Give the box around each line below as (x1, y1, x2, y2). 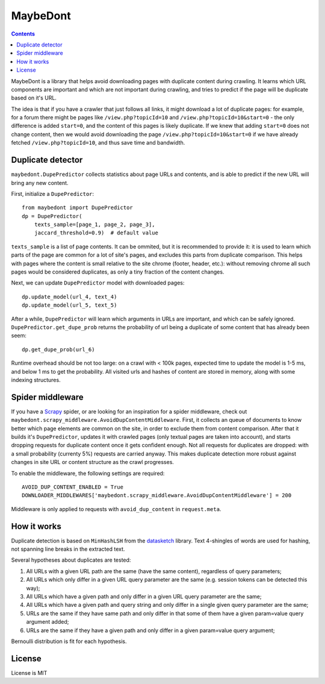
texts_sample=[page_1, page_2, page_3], (34, 221, 156, 228)
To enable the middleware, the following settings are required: (11, 469, 165, 477)
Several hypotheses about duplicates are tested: (11, 556, 131, 563)
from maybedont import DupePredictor (22, 204, 134, 211)
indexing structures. (11, 376, 61, 383)
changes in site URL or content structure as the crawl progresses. (11, 459, 175, 466)
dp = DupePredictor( (22, 213, 82, 219)
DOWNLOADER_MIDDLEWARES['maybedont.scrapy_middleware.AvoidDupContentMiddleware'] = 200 (22, 492, 292, 499)
